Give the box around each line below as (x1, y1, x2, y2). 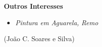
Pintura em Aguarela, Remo (15, 17, 98, 27)
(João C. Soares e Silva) (4, 33, 75, 44)
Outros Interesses (4, 1, 63, 11)
